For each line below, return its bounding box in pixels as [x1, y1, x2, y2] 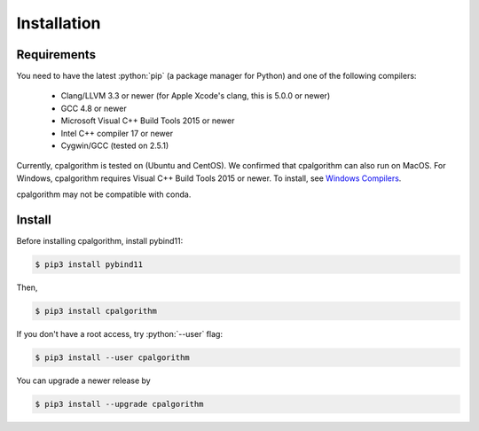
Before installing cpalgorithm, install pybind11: [16, 236, 184, 247]
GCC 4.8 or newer [60, 103, 128, 114]
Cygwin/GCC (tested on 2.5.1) [60, 140, 169, 151]
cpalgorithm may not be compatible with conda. [16, 189, 192, 200]
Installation [16, 13, 101, 33]
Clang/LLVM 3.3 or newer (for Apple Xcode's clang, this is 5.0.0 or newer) [60, 90, 331, 101]
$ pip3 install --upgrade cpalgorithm [35, 399, 204, 409]
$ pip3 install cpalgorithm [35, 306, 157, 317]
